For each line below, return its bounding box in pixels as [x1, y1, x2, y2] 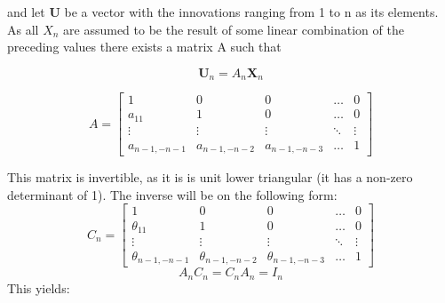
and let [7, 3, 45, 20]
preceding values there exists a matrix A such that [7, 37, 282, 56]
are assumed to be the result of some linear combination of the [63, 20, 404, 38]
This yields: [7, 278, 70, 297]
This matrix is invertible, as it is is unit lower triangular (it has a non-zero [7, 168, 413, 187]
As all [7, 20, 39, 38]
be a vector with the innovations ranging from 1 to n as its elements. [64, 3, 439, 20]
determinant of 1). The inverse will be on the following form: [7, 185, 338, 203]
